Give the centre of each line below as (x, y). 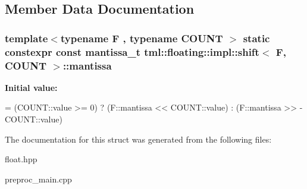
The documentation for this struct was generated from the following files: (138, 139)
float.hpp (21, 159)
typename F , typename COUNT (142, 38)
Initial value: (31, 87)
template (26, 38)
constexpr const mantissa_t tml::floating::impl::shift (132, 51)
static (256, 38)
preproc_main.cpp (38, 179)
